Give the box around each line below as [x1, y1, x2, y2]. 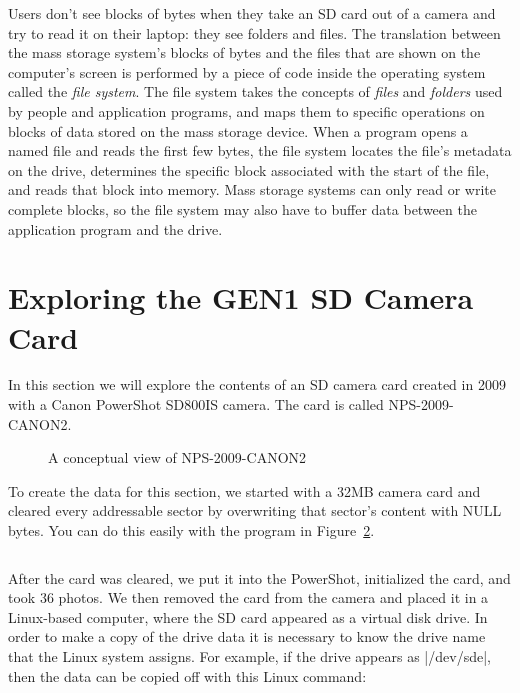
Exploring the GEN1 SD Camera [8, 277, 474, 318]
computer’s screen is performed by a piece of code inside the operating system [8, 61, 486, 82]
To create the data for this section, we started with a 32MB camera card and [8, 480, 481, 501]
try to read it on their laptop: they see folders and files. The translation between [8, 22, 501, 43]
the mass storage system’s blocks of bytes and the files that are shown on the [8, 42, 481, 63]
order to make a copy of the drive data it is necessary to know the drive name [8, 626, 486, 647]
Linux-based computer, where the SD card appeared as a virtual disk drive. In [8, 606, 488, 627]
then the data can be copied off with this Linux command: [8, 665, 367, 686]
